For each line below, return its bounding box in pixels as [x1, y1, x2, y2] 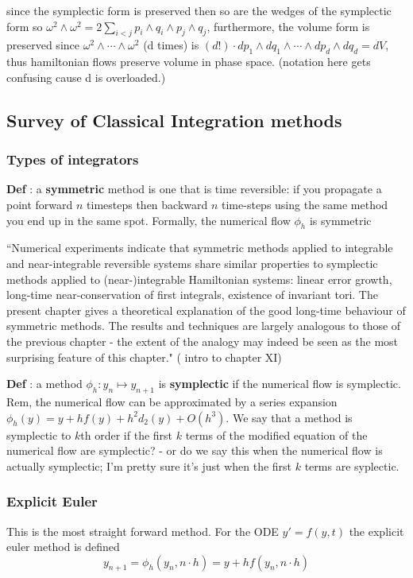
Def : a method [6, 375, 83, 392]
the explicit [349, 522, 404, 539]
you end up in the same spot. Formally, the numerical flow [6, 211, 291, 228]
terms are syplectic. [304, 457, 399, 474]
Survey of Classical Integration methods [6, 107, 342, 132]
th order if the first [80, 426, 173, 443]
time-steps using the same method [222, 196, 388, 212]
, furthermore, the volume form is [206, 17, 370, 34]
